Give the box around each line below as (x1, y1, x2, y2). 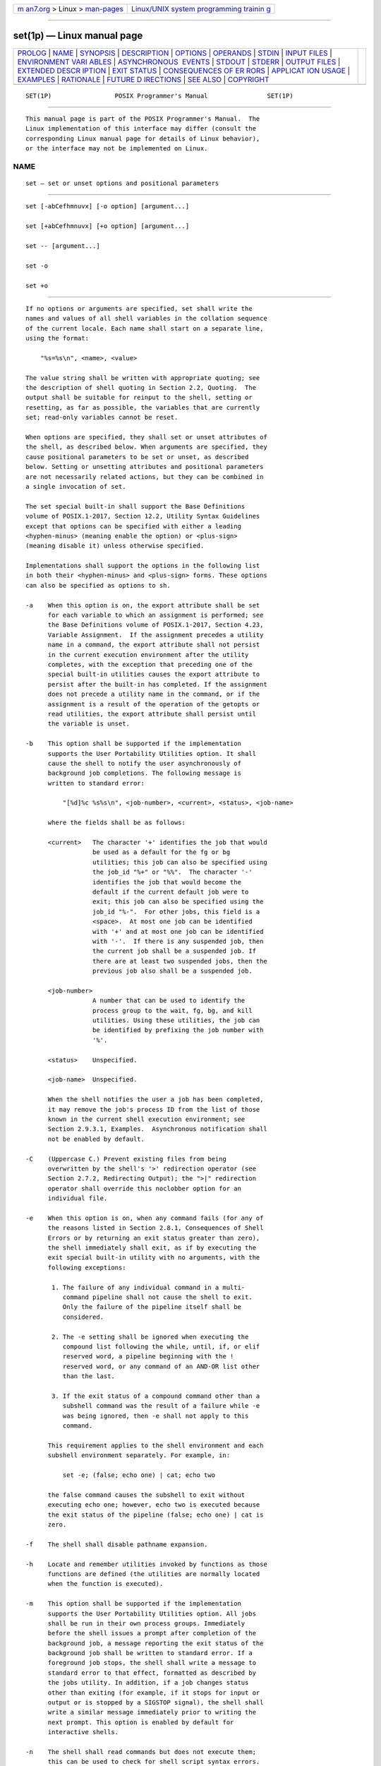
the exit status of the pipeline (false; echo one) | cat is (47, 1510, 264, 1519)
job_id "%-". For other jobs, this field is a (92, 908, 260, 915)
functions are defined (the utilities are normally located (47, 1570, 260, 1578)
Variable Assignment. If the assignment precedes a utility (47, 631, 264, 639)
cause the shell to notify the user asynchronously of (47, 759, 241, 767)
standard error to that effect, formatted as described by (47, 1669, 257, 1677)
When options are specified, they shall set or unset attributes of (25, 433, 267, 441)
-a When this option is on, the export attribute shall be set (25, 601, 260, 609)
